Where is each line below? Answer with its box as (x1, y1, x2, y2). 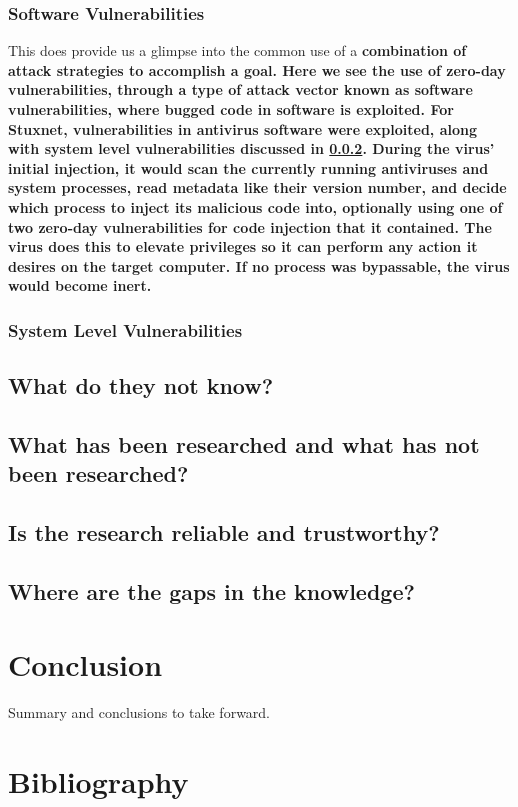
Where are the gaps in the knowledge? (8, 575, 415, 606)
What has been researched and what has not (8, 428, 480, 459)
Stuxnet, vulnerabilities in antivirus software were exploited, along (8, 118, 478, 139)
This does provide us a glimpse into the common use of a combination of (8, 40, 467, 61)
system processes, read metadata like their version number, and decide (8, 177, 507, 198)
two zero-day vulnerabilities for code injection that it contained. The (8, 216, 492, 237)
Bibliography (8, 761, 189, 802)
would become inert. (8, 275, 152, 296)
